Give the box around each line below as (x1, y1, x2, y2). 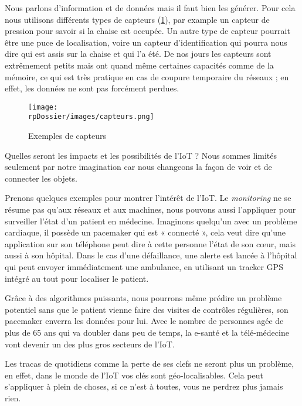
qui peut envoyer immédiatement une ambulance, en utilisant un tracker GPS (5, 261, 283, 272)
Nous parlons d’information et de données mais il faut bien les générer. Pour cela (5, 2, 296, 13)
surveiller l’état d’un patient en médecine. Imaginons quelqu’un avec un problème (5, 214, 297, 227)
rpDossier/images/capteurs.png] (28, 112, 154, 121)
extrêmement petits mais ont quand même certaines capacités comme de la (5, 59, 274, 71)
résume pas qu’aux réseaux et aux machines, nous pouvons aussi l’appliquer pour (5, 203, 296, 216)
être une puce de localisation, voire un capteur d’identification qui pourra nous (5, 36, 287, 48)
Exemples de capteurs (28, 129, 106, 142)
